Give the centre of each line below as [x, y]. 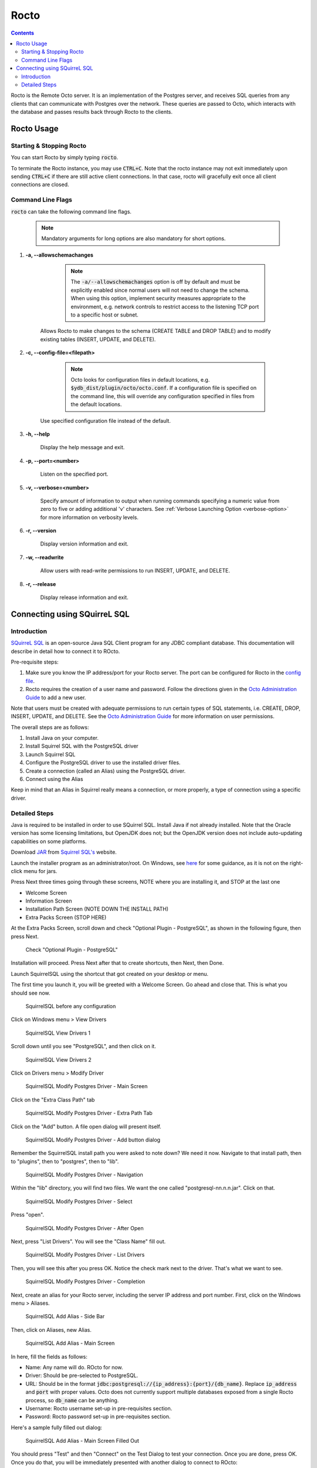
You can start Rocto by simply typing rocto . [65, 157]
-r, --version [41, 531]
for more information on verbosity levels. [90, 517]
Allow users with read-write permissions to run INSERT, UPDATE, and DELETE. [135, 571]
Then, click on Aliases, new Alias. [51, 1329]
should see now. [31, 993]
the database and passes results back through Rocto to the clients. [92, 112]
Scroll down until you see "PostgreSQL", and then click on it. [84, 1046]
